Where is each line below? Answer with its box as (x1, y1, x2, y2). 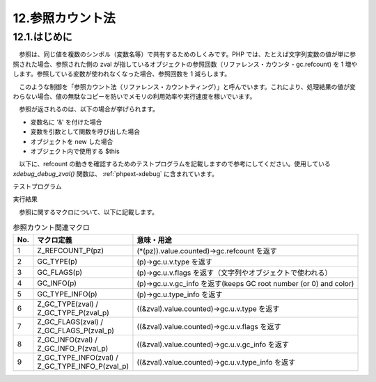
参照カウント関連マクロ (13, 223, 91, 232)
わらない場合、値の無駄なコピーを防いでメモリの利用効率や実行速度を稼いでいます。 (13, 92, 256, 100)
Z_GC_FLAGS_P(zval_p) (37, 326, 115, 335)
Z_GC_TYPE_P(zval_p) (37, 308, 109, 317)
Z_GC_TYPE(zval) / (37, 299, 99, 309)
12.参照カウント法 (13, 10, 116, 26)
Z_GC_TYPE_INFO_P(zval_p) (37, 361, 130, 371)
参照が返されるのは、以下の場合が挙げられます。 (18, 105, 159, 113)
